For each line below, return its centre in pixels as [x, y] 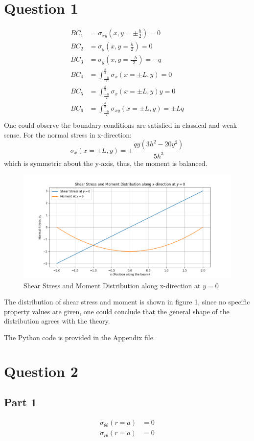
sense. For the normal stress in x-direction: [68, 134]
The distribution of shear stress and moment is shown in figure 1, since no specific [127, 302]
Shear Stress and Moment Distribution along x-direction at [112, 285]
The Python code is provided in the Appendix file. [80, 337]
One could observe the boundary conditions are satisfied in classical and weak [120, 125]
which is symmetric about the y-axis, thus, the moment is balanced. [106, 163]
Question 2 [41, 371]
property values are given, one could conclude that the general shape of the [117, 311]
